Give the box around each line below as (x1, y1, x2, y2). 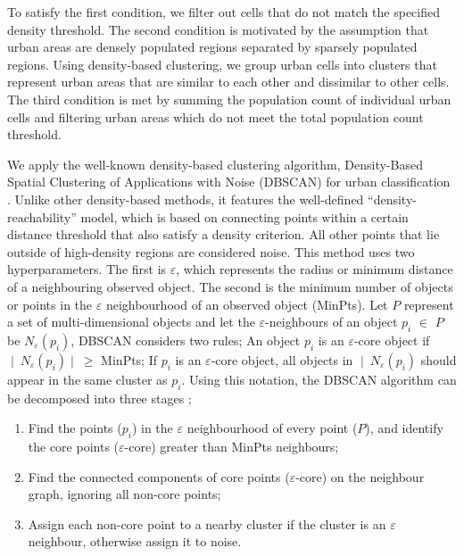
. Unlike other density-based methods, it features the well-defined (7, 189, 364, 208)
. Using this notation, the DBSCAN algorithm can (181, 369, 457, 388)
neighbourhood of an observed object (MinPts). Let (105, 295, 388, 313)
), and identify (365, 419, 443, 437)
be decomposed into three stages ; (7, 388, 192, 407)
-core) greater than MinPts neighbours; (124, 437, 339, 456)
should (420, 350, 457, 369)
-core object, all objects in (211, 350, 353, 369)
